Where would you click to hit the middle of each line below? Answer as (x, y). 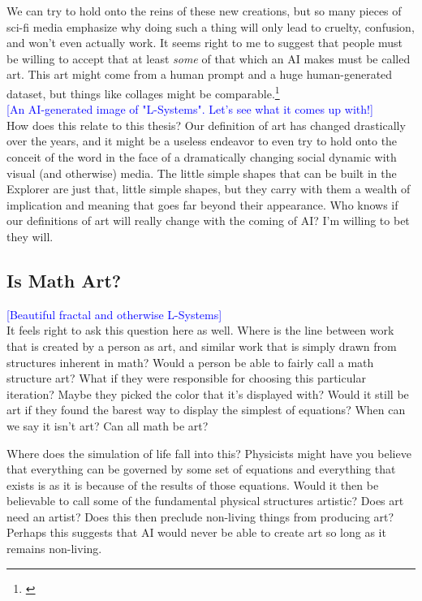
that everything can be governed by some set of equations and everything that (201, 469)
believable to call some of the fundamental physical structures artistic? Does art (205, 501)
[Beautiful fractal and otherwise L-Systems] (114, 314)
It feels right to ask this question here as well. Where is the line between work (200, 330)
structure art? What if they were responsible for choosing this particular (186, 378)
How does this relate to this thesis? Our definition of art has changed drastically (206, 125)
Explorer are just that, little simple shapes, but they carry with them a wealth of (209, 189)
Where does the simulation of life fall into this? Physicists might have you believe (209, 453)
